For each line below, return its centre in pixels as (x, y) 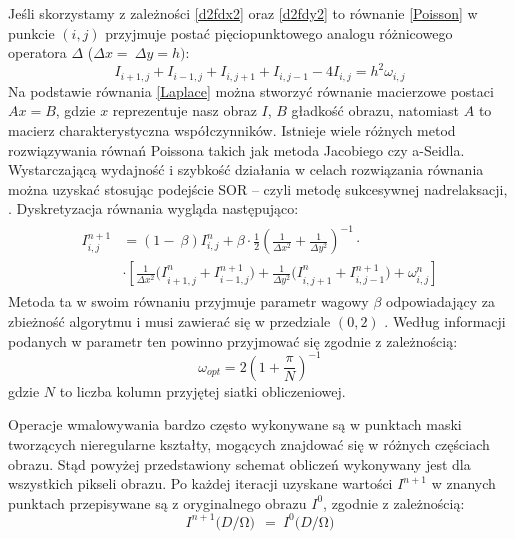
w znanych (463, 483)
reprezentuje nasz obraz (184, 110)
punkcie (31, 32)
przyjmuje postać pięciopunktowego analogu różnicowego (279, 32)
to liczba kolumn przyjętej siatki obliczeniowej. (202, 390)
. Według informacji (445, 321)
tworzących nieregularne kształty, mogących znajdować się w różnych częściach (249, 443)
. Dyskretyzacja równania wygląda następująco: (153, 208)
